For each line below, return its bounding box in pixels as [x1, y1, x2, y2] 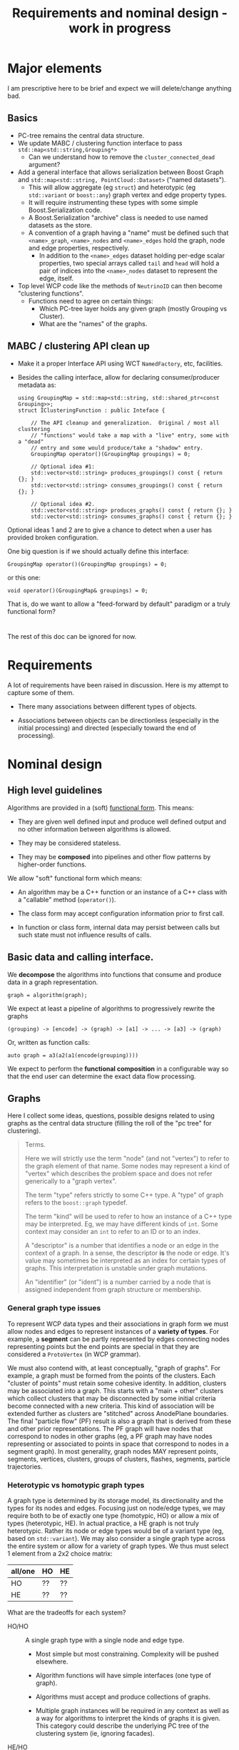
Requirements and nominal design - [11, 5, 228, 21]
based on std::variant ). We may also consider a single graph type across [7, 1534, 226, 1542]
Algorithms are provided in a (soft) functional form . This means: [7, 803, 194, 811]
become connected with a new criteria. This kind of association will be [7, 1401, 215, 1410]
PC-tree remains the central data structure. [17, 131, 145, 140]
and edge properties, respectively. [28, 243, 130, 252]
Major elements [7, 61, 102, 76]
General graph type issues [7, 1303, 101, 1313]
